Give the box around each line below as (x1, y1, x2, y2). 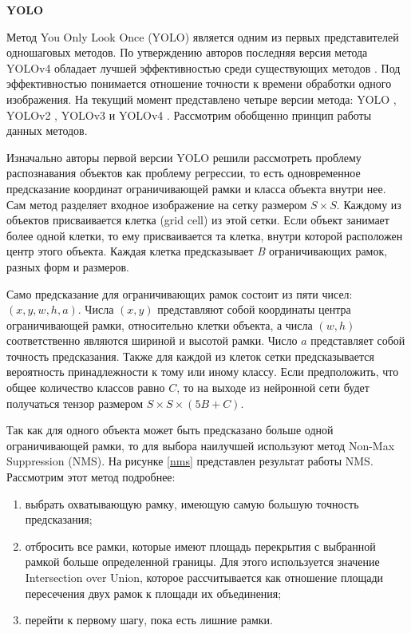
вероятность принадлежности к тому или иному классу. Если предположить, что (6, 363, 399, 380)
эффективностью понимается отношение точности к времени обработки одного (6, 75, 392, 92)
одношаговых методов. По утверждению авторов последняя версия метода (6, 44, 368, 61)
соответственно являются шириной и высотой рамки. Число (6, 332, 298, 349)
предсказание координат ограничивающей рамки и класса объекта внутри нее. (6, 180, 386, 196)
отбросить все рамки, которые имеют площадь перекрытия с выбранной (25, 537, 376, 554)
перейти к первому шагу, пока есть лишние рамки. (25, 611, 273, 628)
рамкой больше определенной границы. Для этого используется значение (25, 553, 380, 570)
